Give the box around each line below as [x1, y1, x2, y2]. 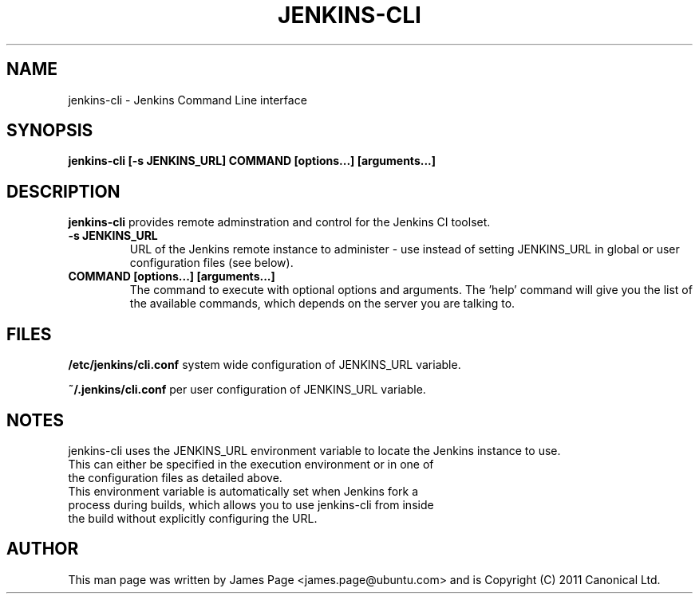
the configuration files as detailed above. [68, 470, 282, 484]
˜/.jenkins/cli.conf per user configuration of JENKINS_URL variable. [68, 382, 426, 397]
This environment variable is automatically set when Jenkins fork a [68, 484, 419, 498]
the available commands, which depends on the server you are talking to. [129, 296, 515, 311]
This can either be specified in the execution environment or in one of [68, 457, 434, 471]
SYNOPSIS [6, 120, 93, 141]
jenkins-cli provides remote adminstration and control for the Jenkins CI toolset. [68, 215, 491, 229]
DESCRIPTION [6, 181, 120, 202]
